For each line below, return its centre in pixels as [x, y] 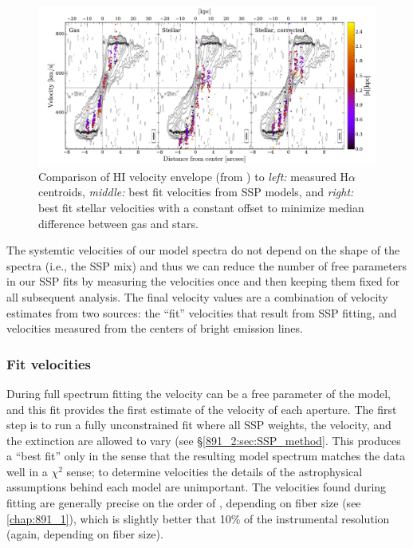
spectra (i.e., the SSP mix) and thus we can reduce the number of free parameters [206, 265]
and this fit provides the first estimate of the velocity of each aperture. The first [202, 409]
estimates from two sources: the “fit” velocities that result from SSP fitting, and [202, 312]
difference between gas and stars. [118, 223]
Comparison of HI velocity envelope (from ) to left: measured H [194, 176]
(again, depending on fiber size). [85, 534]
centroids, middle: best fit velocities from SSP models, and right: [196, 192]
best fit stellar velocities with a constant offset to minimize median [201, 207]
